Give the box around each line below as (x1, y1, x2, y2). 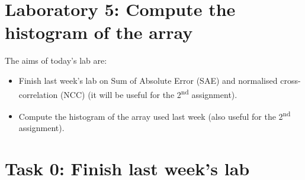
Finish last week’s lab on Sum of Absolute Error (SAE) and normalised (18, 74, 278, 86)
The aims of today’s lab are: (5, 54, 107, 67)
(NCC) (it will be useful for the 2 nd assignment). (60, 86, 237, 100)
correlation (18, 88, 58, 100)
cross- (280, 74, 301, 86)
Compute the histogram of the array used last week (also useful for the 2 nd (18, 108, 291, 122)
